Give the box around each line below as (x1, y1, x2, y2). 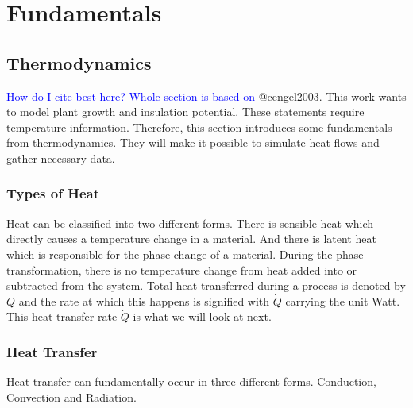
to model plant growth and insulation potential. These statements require (6, 103, 365, 120)
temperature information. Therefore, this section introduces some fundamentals (6, 118, 392, 135)
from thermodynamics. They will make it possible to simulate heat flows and (6, 134, 380, 151)
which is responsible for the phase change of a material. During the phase (6, 245, 364, 262)
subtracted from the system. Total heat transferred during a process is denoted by (6, 277, 406, 294)
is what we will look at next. (133, 308, 272, 325)
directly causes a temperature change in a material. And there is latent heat (6, 230, 376, 247)
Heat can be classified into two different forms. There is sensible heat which (6, 214, 374, 231)
